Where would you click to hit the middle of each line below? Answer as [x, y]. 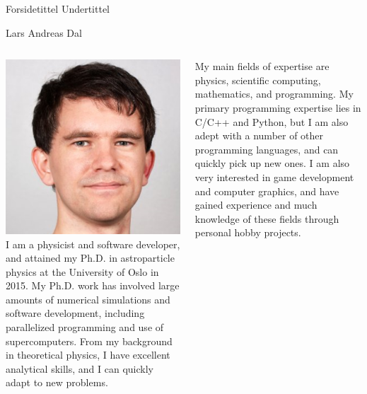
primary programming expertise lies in [278, 107]
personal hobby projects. [248, 232]
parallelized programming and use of [85, 327]
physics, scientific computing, [258, 80]
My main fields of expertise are [262, 66]
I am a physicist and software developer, [93, 244]
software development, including [75, 313]
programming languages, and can [267, 149]
